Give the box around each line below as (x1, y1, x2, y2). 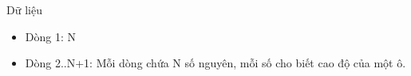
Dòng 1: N (25, 28, 76, 44)
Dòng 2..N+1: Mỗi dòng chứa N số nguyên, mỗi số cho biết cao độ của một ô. (25, 55, 406, 71)
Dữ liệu (6, 2, 42, 17)
